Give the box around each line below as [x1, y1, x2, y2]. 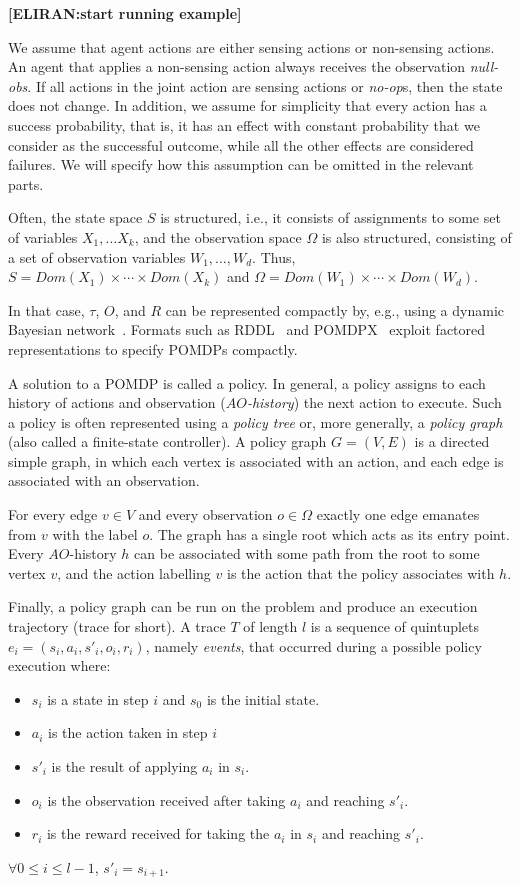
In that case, [8, 299, 85, 320]
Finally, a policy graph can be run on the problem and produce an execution [8, 596, 478, 617]
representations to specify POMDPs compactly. [8, 338, 298, 359]
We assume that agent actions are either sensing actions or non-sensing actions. [8, 36, 495, 57]
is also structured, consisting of [321, 226, 512, 247]
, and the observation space [134, 226, 302, 247]
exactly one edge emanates [316, 504, 480, 525]
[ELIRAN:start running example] [8, 3, 242, 23]
